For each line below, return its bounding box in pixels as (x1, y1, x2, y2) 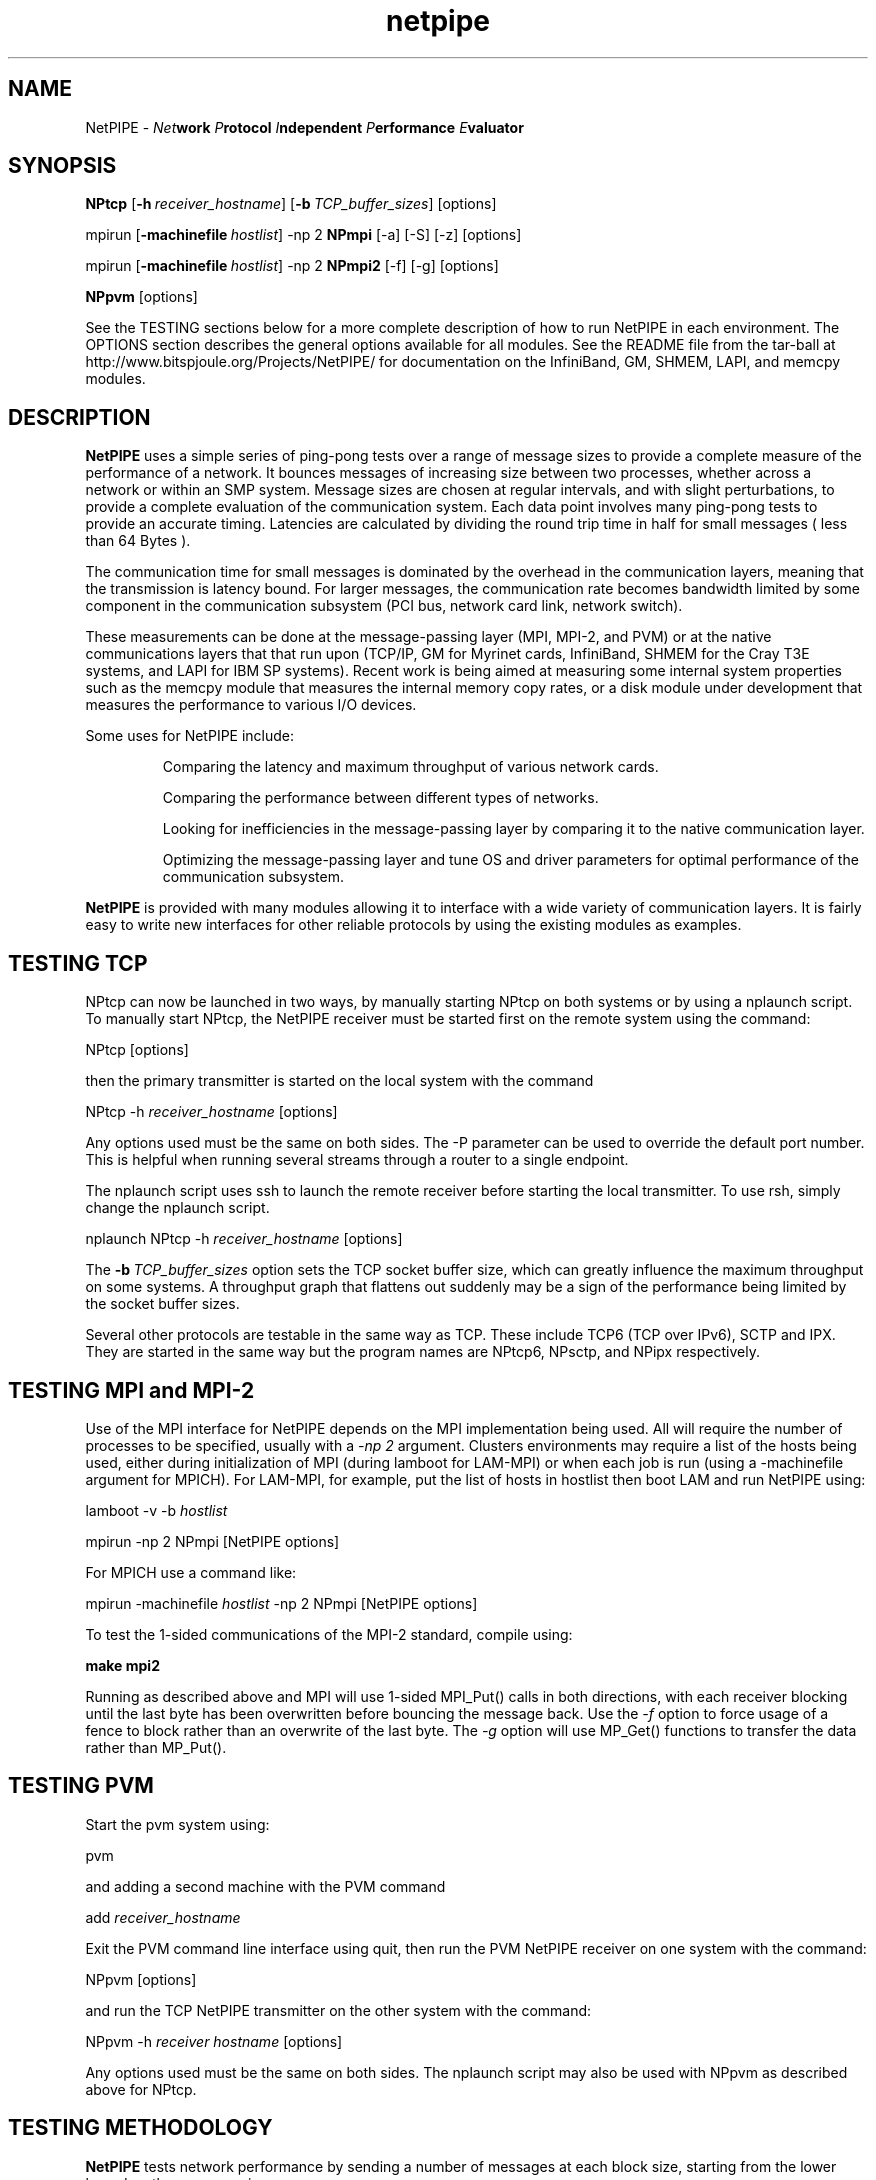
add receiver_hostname (85, 1908, 241, 1926)
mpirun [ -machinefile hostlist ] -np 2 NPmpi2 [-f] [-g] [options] (85, 257, 499, 275)
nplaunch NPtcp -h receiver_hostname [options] (85, 1230, 403, 1248)
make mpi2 (85, 1656, 160, 1674)
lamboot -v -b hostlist (85, 1501, 228, 1519)
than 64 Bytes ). (85, 532, 191, 550)
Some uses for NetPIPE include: (85, 727, 295, 745)
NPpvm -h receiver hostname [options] (85, 2032, 343, 2050)
